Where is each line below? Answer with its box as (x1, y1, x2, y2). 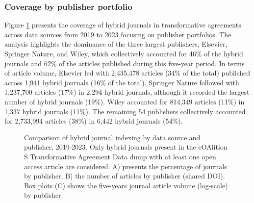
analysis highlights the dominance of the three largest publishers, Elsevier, (4, 39, 228, 49)
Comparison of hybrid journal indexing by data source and (24, 132, 201, 142)
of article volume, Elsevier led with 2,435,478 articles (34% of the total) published (4, 68, 251, 78)
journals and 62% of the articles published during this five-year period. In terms (4, 58, 245, 68)
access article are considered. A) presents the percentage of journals (24, 161, 227, 171)
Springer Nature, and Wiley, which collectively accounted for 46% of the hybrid (4, 49, 243, 58)
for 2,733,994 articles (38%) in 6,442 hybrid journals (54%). (4, 116, 183, 126)
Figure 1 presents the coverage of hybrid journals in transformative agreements (4, 20, 241, 30)
